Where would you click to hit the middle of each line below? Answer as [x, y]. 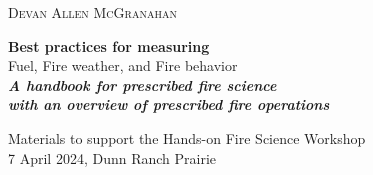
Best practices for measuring [109, 45]
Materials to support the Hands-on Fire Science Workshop [187, 137]
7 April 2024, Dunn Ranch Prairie [112, 157]
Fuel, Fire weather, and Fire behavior [123, 65]
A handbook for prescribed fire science [142, 84]
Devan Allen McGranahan [92, 12]
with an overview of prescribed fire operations [169, 104]
